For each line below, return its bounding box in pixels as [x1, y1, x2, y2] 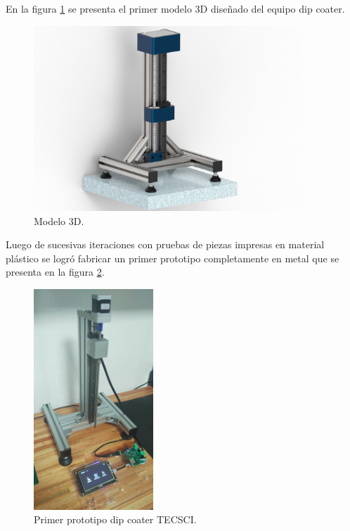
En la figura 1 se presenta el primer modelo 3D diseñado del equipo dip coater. [6, 1, 345, 15]
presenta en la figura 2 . [6, 264, 105, 279]
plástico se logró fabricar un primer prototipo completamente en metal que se [6, 250, 339, 265]
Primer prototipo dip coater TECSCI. [34, 512, 197, 527]
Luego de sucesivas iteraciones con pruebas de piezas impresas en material [6, 237, 325, 252]
